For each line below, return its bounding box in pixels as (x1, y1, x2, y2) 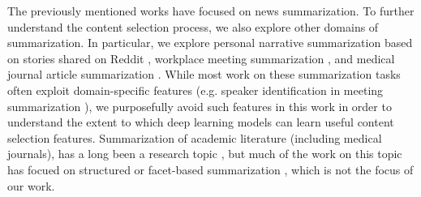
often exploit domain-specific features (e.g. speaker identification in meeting (7, 81, 384, 98)
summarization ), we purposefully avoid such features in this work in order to (7, 97, 392, 114)
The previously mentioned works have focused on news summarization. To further (7, 2, 415, 19)
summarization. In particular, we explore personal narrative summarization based (7, 34, 413, 51)
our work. (7, 177, 55, 194)
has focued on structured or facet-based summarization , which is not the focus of (7, 161, 414, 178)
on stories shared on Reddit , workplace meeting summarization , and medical (7, 49, 395, 66)
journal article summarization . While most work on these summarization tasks (7, 66, 401, 83)
